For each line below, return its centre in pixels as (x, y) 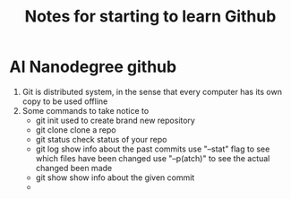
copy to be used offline (65, 101)
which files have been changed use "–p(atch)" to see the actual (153, 158)
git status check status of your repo (101, 139)
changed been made (74, 168)
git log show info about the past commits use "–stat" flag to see (153, 149)
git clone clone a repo (76, 130)
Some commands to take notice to (86, 110)
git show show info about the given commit (115, 177)
